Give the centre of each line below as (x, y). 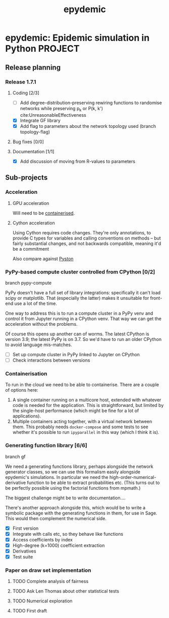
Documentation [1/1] (33, 151)
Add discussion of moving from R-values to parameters (77, 161)
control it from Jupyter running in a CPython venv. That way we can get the (83, 319)
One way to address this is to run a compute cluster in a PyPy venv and (79, 313)
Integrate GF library (40, 120)
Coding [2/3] (26, 93)
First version (25, 528)
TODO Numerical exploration (42, 601)
